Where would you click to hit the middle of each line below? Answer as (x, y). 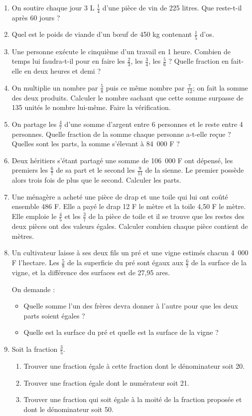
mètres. (23, 236)
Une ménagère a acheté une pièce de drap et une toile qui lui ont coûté (120, 196)
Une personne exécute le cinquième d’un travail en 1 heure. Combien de (121, 51)
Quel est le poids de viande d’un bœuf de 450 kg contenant (102, 34)
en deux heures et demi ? (62, 71)
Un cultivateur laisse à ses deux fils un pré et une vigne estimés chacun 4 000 (130, 253)
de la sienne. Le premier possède (194, 170)
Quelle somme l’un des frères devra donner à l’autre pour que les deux (131, 306)
